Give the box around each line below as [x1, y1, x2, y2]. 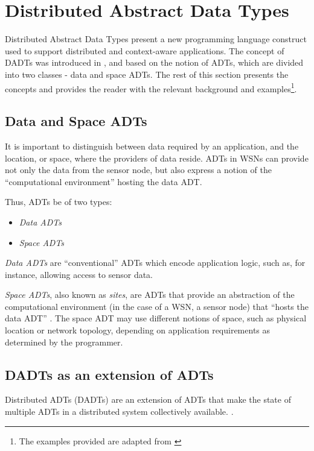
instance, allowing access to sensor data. [5, 268, 153, 280]
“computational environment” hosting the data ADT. [5, 175, 202, 188]
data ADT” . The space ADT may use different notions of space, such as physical [5, 312, 307, 324]
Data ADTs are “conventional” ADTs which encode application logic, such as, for [5, 256, 306, 269]
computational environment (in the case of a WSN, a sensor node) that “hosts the [5, 300, 309, 312]
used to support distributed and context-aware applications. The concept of [5, 44, 284, 57]
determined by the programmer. [5, 335, 123, 348]
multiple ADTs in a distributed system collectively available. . [5, 405, 234, 418]
